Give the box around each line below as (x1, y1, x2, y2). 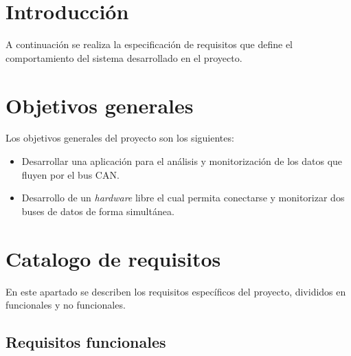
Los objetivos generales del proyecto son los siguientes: (5, 131, 234, 145)
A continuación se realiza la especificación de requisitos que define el (5, 37, 293, 52)
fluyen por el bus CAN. (21, 167, 120, 181)
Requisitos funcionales (5, 331, 166, 353)
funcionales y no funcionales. (5, 298, 126, 312)
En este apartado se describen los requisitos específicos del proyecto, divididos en (5, 284, 346, 298)
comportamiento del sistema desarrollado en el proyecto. (5, 50, 242, 65)
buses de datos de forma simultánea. (21, 203, 174, 218)
